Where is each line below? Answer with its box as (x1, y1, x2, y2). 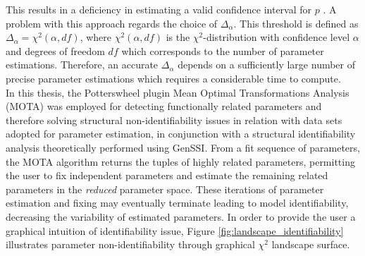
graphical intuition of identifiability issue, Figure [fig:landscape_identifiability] (6, 223, 344, 238)
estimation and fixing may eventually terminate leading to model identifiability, (6, 195, 349, 210)
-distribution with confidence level (203, 30, 350, 44)
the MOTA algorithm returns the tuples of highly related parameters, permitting (6, 154, 355, 169)
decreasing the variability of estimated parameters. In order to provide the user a (6, 209, 356, 224)
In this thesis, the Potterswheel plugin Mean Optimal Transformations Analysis (6, 85, 349, 99)
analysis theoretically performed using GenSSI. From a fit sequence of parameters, (6, 140, 360, 154)
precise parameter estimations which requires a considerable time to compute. (6, 71, 341, 85)
